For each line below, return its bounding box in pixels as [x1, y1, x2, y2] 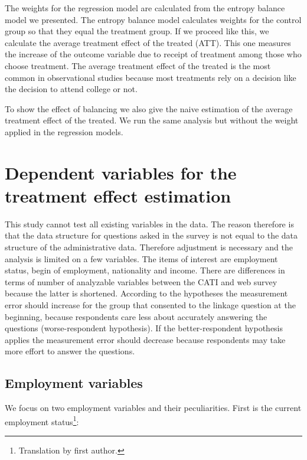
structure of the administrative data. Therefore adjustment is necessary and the [5, 241, 293, 253]
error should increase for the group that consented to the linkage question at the [5, 299, 296, 311]
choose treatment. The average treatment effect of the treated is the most [5, 59, 271, 71]
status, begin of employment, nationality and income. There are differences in [5, 264, 285, 276]
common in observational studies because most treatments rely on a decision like [5, 71, 296, 83]
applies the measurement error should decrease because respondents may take [5, 333, 286, 345]
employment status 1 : [5, 413, 79, 428]
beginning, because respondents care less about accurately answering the [5, 310, 267, 322]
